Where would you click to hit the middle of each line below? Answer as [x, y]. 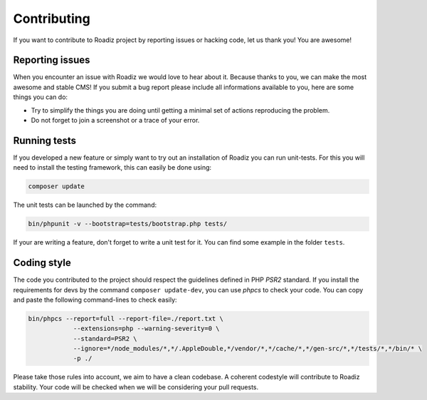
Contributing [52, 19]
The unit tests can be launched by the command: [85, 205]
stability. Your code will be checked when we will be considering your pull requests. [136, 387]
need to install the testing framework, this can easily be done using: [112, 168]
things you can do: [40, 97]
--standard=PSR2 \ [105, 338]
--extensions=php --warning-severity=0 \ [146, 329]
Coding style [42, 263]
